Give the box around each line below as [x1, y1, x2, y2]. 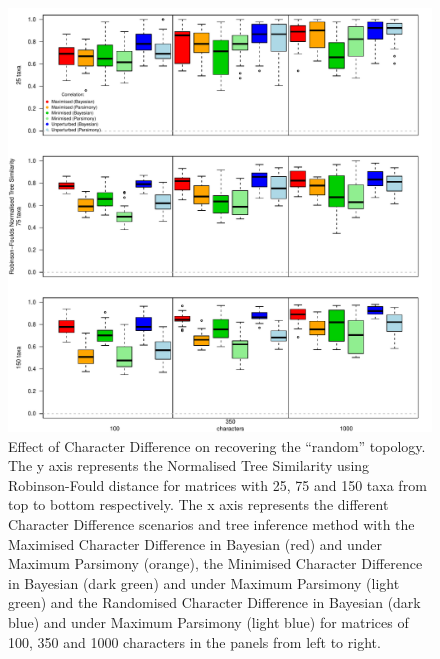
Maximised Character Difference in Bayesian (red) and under [8, 533, 383, 554]
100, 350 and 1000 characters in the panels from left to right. [8, 631, 381, 652]
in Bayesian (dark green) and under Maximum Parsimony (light [8, 572, 400, 593]
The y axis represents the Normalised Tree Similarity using [8, 455, 370, 476]
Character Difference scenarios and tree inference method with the [8, 513, 415, 534]
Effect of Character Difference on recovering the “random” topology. [8, 435, 426, 456]
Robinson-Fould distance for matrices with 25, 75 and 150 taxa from [8, 474, 427, 495]
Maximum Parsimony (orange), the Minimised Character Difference [8, 553, 423, 574]
